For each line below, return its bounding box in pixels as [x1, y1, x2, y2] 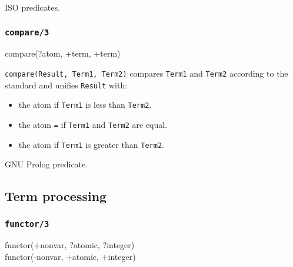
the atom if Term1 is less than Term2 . [18, 98, 152, 111]
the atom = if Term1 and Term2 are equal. [18, 118, 168, 130]
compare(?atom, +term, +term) [5, 47, 121, 60]
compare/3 [5, 27, 49, 37]
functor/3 [5, 219, 49, 229]
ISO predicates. [5, 1, 60, 13]
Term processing [5, 187, 107, 205]
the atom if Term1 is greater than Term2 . [18, 138, 164, 150]
